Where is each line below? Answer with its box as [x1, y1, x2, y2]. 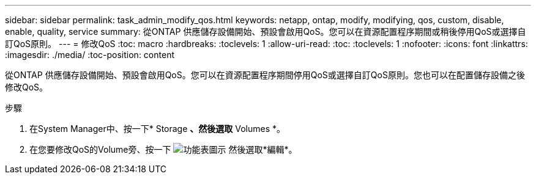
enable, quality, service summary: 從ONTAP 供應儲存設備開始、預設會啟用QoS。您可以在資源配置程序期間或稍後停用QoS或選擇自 [5, 26, 526, 37]
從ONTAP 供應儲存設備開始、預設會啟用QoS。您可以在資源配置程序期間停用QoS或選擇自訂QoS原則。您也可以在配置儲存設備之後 [5, 70, 525, 80]
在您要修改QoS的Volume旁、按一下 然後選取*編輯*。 [29, 144, 297, 155]
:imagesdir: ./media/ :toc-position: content [5, 49, 174, 60]
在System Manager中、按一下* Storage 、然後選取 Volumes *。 [29, 123, 286, 134]
